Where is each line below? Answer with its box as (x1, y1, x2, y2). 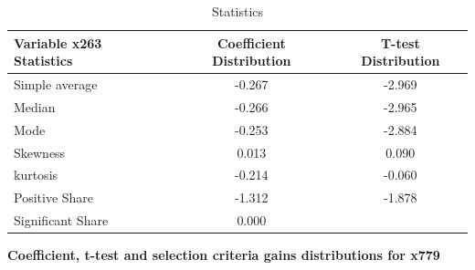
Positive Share (14, 188, 94, 207)
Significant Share (14, 211, 109, 230)
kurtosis (14, 165, 58, 184)
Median (14, 97, 56, 116)
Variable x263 (14, 33, 102, 52)
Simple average (14, 75, 98, 94)
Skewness (14, 142, 66, 161)
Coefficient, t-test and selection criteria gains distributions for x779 (7, 245, 440, 265)
